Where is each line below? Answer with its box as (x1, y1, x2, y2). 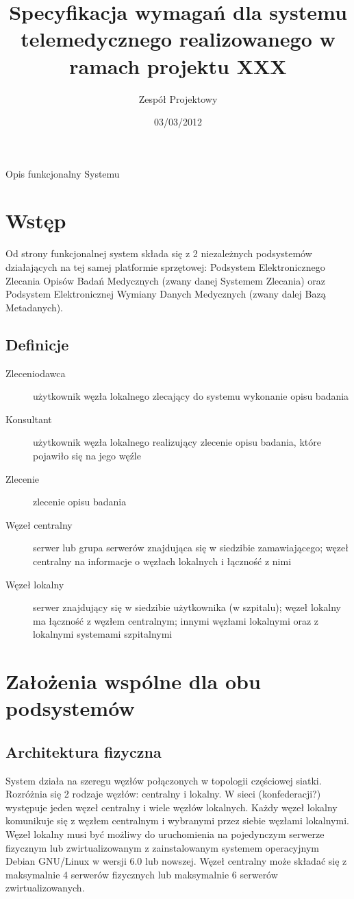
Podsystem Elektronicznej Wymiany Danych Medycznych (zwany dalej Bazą (5, 287, 326, 301)
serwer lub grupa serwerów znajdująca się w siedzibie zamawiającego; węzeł (33, 540, 349, 555)
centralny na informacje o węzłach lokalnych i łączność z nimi (33, 553, 292, 568)
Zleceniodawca (5, 365, 66, 380)
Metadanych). (5, 300, 64, 314)
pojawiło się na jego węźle (33, 448, 141, 462)
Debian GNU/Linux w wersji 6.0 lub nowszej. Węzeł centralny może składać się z (5, 854, 347, 868)
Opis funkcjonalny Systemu (5, 166, 120, 180)
